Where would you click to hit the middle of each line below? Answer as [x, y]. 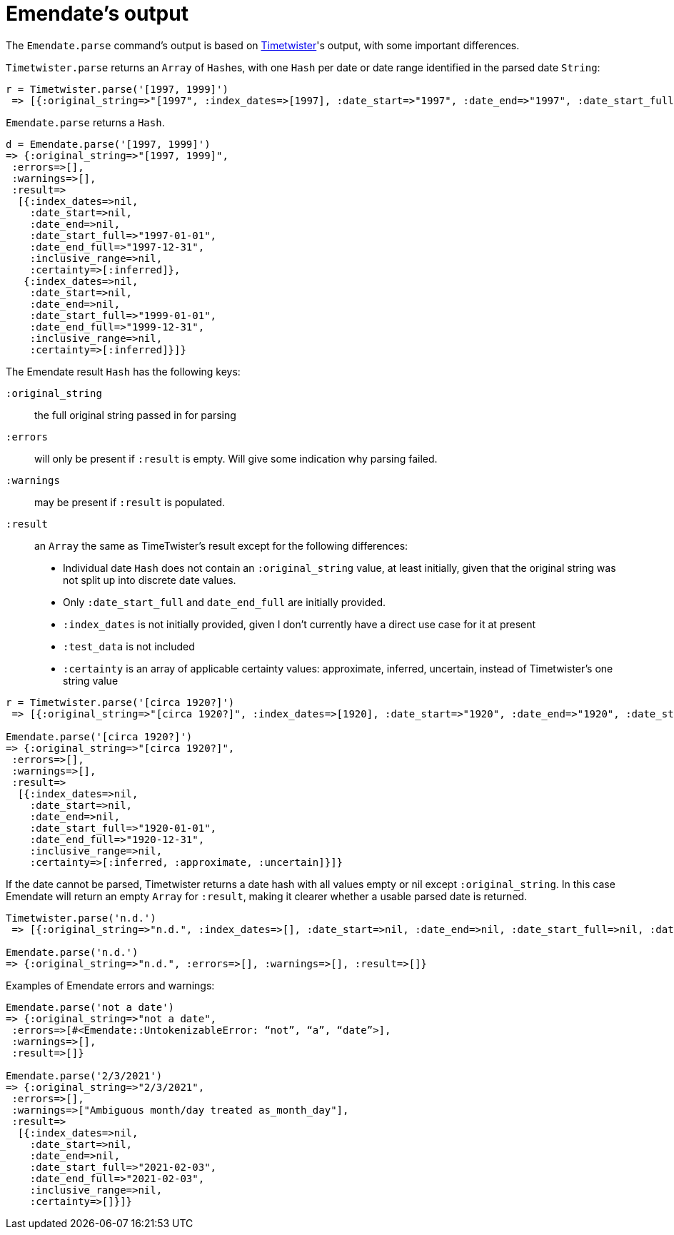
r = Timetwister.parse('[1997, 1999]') [117, 89]
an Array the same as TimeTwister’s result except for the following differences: [221, 545]
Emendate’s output [97, 14]
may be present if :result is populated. [130, 502]
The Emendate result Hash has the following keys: [123, 371]
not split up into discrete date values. [150, 580]
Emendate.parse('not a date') [90, 1007]
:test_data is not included [129, 646]
